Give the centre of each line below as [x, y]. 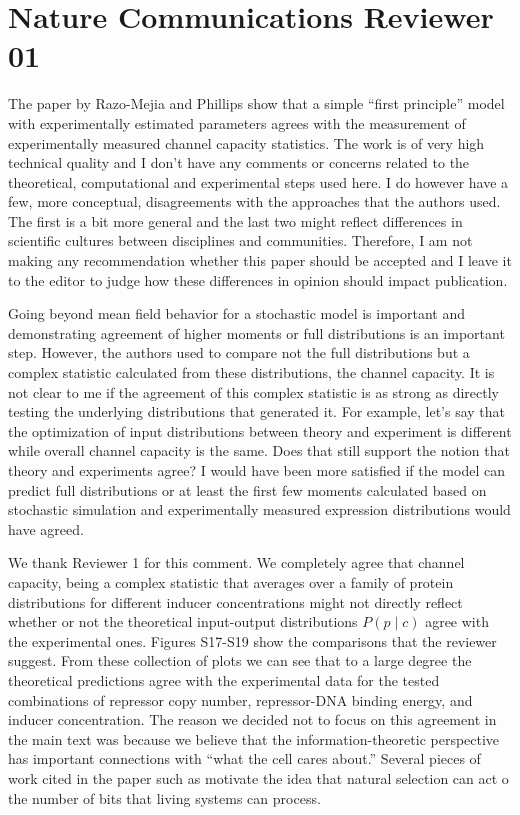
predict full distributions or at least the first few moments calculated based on [247, 489]
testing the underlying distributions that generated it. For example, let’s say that [256, 411]
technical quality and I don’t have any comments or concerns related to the [239, 162]
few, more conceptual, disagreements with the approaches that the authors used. [254, 201]
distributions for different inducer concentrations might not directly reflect [235, 601]
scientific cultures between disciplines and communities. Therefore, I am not [240, 240]
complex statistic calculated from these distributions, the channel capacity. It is [251, 372]
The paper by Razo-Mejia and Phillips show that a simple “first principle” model [256, 103]
